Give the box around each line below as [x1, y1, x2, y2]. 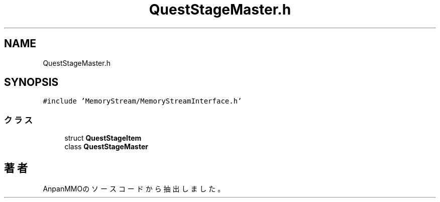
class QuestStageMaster [64, 142, 148, 151]
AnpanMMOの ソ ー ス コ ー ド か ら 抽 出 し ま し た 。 [43, 184, 225, 193]
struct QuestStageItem [64, 134, 142, 143]
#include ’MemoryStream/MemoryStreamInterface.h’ [43, 97, 242, 106]
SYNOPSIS [4, 76, 59, 89]
